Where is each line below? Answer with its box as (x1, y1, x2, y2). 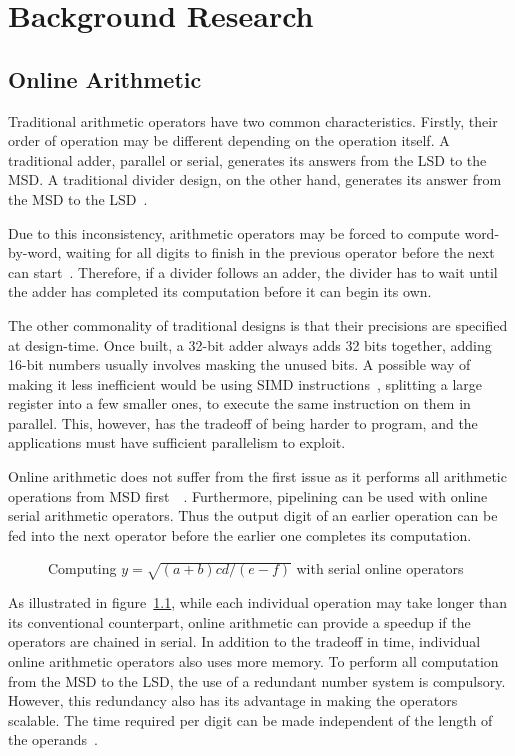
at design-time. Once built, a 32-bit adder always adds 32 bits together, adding (8, 334, 492, 355)
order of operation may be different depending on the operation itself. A (8, 130, 450, 151)
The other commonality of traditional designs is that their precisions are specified (8, 314, 508, 335)
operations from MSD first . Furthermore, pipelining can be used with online (8, 485, 488, 506)
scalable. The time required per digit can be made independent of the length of (8, 709, 493, 730)
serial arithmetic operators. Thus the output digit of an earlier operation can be (8, 505, 498, 526)
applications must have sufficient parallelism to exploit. (8, 432, 346, 453)
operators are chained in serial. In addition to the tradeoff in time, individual (8, 631, 481, 652)
